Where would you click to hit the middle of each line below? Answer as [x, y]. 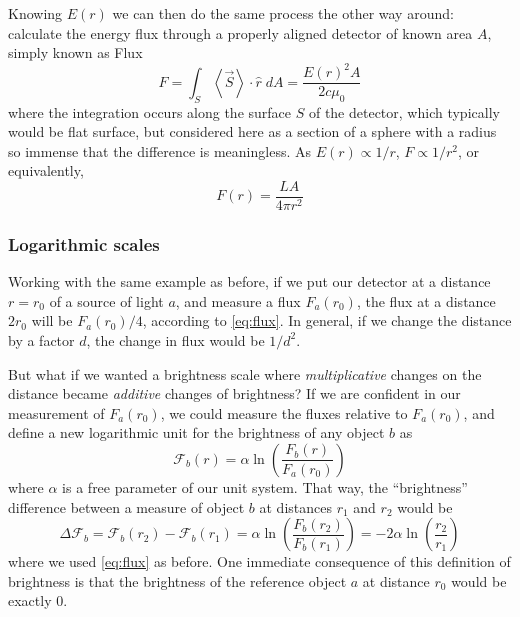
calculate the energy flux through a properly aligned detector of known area [240, 32]
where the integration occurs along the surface [150, 111]
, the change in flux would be [175, 339]
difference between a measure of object [126, 506]
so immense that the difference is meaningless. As [159, 150]
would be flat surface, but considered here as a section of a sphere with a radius [252, 131]
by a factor [41, 339]
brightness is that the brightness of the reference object [177, 580]
